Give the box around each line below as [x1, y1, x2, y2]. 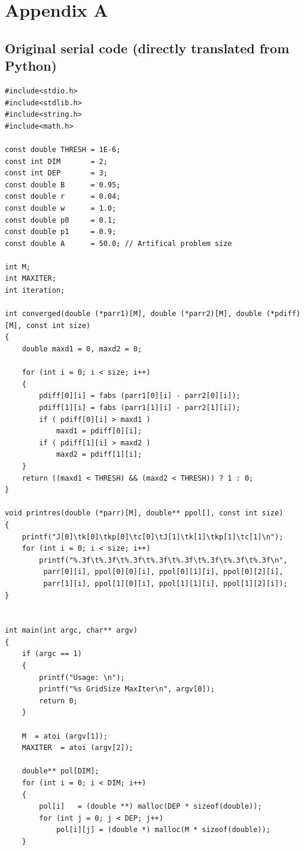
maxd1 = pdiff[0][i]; [56, 427, 142, 436]
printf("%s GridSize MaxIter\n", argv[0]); [39, 685, 215, 694]
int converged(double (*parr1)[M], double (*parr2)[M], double [5, 309, 262, 318]
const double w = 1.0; [5, 204, 117, 212]
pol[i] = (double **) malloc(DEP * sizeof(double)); [39, 802, 262, 811]
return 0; [39, 696, 78, 705]
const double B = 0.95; [5, 180, 121, 189]
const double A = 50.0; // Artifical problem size [5, 239, 232, 248]
